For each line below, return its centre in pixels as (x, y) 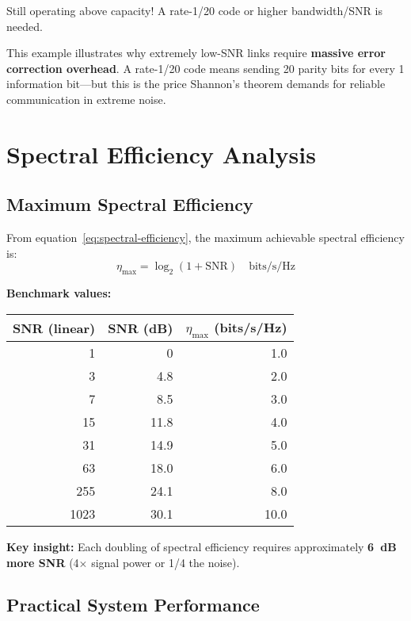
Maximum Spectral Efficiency (130, 204)
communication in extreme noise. (86, 99)
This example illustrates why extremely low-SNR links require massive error (196, 53)
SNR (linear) (54, 328)
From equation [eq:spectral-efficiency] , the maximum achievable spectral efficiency (205, 238)
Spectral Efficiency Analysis (161, 153)
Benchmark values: (59, 293)
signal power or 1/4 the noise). (166, 562)
